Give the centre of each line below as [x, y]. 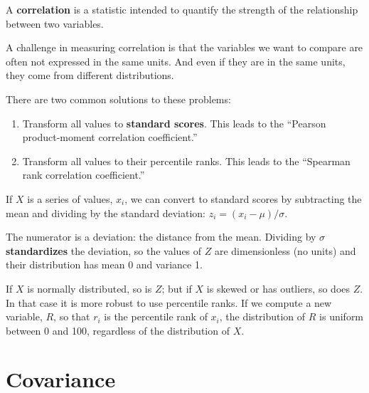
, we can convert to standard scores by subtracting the [243, 198]
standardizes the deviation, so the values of [104, 250]
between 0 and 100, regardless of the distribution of [118, 330]
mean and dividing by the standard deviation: [106, 213]
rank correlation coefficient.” [84, 175]
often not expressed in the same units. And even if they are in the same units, [176, 61]
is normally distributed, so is [90, 288]
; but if [177, 288]
